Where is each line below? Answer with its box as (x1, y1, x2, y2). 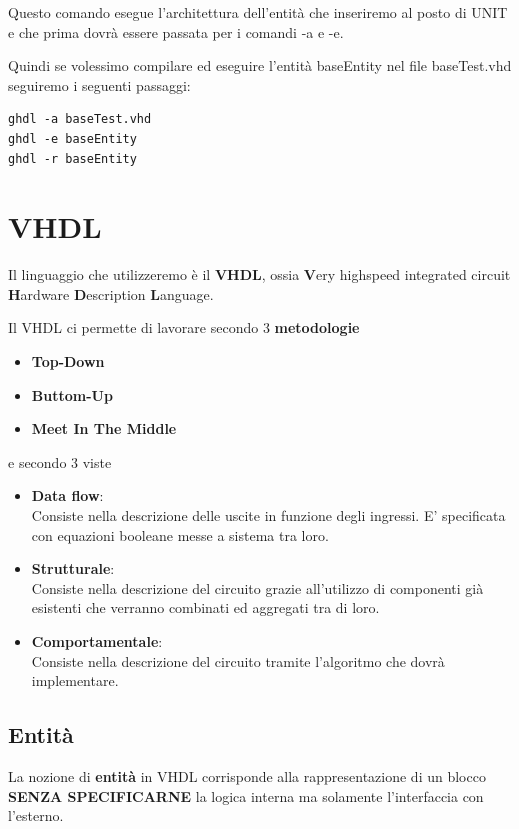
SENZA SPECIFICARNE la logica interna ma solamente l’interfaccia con (8, 785, 484, 806)
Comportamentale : (31, 631, 163, 651)
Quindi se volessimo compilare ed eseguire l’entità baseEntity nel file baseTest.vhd (8, 55, 512, 76)
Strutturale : (31, 558, 115, 579)
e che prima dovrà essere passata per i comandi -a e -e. (8, 21, 344, 42)
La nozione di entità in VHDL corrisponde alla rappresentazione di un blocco (8, 765, 486, 786)
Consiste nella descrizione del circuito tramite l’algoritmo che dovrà (31, 650, 445, 671)
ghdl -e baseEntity (8, 131, 137, 146)
